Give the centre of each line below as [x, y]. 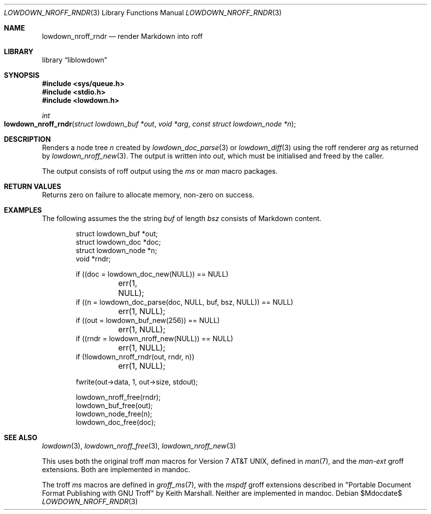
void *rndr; [93, 259]
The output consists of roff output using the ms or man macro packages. [160, 171]
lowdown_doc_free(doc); [116, 422]
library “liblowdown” [75, 60]
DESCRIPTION [28, 139]
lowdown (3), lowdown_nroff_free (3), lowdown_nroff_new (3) [139, 446]
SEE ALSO [21, 437]
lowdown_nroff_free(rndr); [118, 397]
